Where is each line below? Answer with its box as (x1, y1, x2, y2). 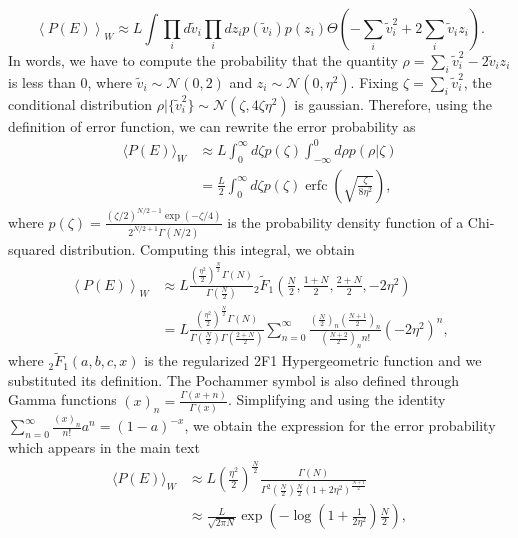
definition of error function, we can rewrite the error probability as (8, 115, 416, 136)
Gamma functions (8, 389, 117, 410)
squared (8, 238, 56, 259)
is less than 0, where (8, 71, 132, 92)
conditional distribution (8, 93, 153, 114)
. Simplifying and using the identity (227, 389, 446, 410)
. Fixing (350, 71, 399, 92)
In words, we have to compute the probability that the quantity (8, 50, 398, 70)
